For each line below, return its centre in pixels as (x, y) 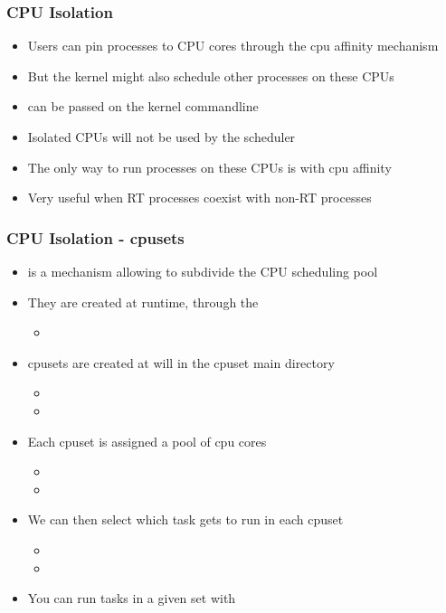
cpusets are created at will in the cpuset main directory (181, 362)
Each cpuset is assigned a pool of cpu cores (147, 441)
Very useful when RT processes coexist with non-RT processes (199, 198)
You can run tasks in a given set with (132, 598)
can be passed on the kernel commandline (143, 106)
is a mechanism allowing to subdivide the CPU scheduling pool (203, 271)
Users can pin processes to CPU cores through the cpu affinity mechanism (233, 46)
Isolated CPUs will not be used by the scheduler (161, 137)
